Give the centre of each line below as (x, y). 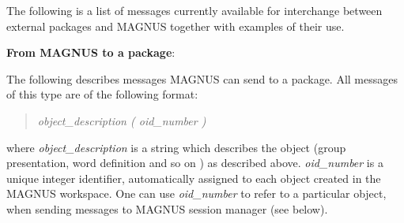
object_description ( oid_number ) (122, 120)
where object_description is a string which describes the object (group (176, 147)
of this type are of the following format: (102, 94)
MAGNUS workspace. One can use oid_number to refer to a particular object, (196, 193)
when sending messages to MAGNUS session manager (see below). (167, 208)
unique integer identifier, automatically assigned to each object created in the (194, 178)
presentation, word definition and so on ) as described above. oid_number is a (195, 163)
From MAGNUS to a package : (91, 52)
